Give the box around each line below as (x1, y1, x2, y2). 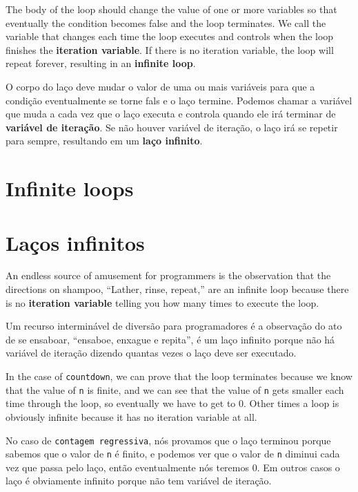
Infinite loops (6, 174, 134, 202)
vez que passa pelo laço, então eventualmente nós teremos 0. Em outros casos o (6, 460, 340, 474)
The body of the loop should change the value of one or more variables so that (6, 2, 337, 16)
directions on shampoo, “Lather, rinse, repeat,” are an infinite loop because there (6, 282, 349, 296)
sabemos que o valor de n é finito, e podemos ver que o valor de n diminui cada (6, 446, 340, 461)
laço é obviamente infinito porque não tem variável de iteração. (6, 473, 272, 488)
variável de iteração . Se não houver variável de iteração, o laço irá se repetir (6, 120, 338, 134)
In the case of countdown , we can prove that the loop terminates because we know (6, 369, 352, 383)
